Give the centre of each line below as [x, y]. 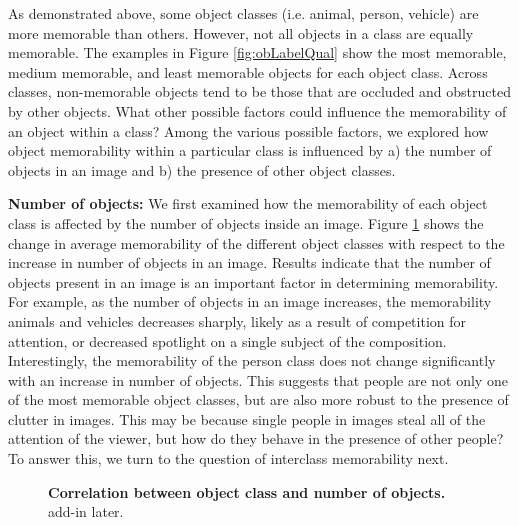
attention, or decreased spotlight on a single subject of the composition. [227, 340]
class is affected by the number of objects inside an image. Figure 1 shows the [246, 222]
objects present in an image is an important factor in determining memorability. [253, 281]
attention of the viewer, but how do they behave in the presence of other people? [256, 438]
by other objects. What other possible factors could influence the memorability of [257, 110]
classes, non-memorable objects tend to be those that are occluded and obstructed [259, 91]
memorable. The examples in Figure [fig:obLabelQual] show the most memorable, [257, 52]
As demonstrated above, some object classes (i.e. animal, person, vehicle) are [243, 13]
